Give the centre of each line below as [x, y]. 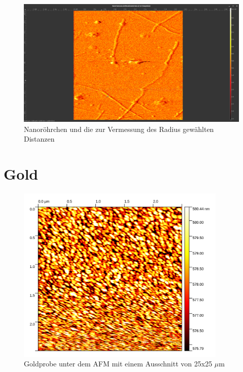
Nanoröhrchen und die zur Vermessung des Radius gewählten [119, 129]
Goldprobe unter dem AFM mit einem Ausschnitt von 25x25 [118, 364]
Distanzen [39, 139]
